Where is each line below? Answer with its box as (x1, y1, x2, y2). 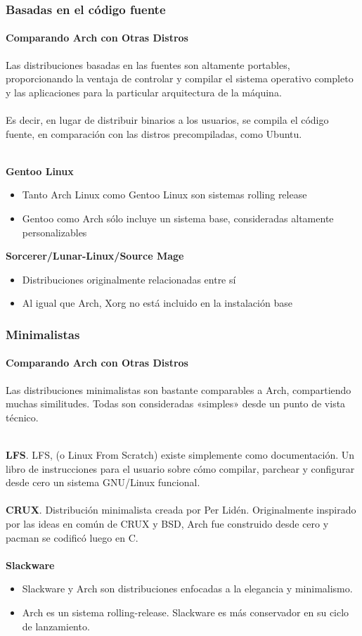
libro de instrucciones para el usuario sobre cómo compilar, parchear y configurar (6, 461, 355, 476)
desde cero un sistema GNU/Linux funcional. (6, 475, 200, 490)
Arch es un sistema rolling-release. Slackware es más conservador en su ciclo (22, 604, 349, 619)
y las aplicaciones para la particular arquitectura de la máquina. (6, 84, 282, 99)
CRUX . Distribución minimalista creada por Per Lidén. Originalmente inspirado (6, 502, 356, 517)
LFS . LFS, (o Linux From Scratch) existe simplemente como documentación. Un (6, 447, 355, 462)
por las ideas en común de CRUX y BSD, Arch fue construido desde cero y (6, 516, 329, 530)
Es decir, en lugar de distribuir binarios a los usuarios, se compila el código (6, 113, 329, 127)
